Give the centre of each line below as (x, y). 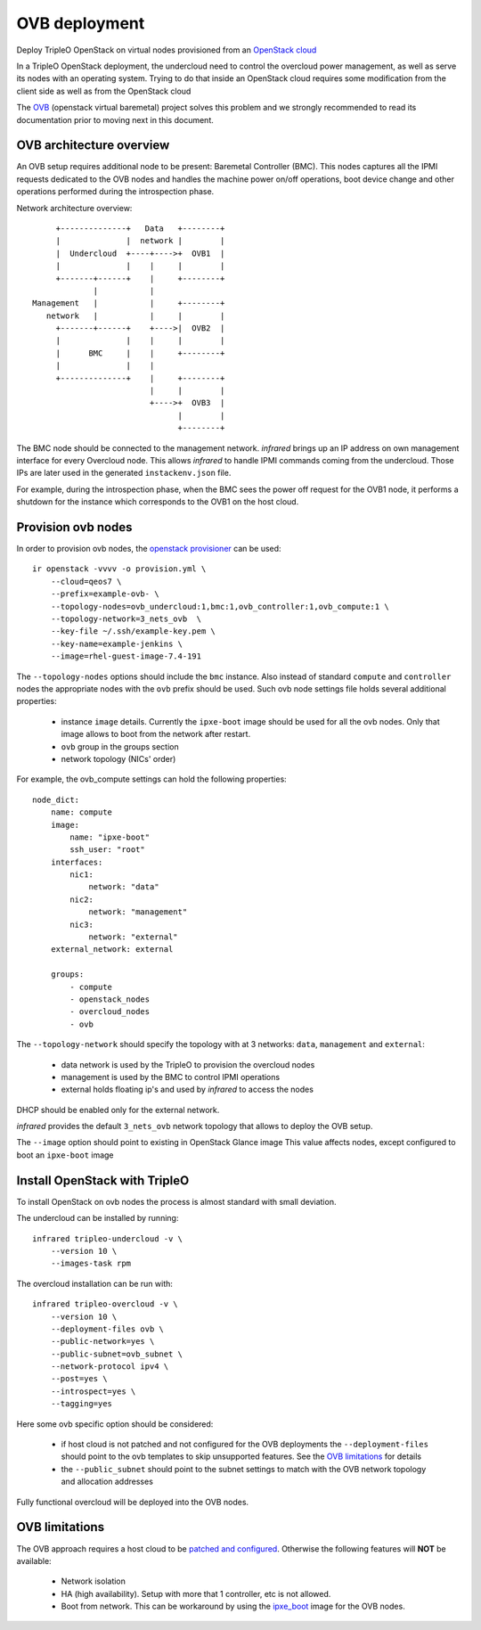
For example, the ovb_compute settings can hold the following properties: (151, 779)
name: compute (82, 812)
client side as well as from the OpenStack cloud (104, 91)
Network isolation (94, 1581)
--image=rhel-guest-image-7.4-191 (126, 656)
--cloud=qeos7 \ (86, 581)
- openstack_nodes (110, 999)
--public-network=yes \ (102, 1342)
